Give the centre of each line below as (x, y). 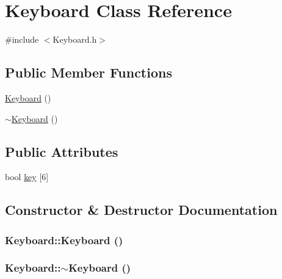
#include (22, 39)
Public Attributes (62, 151)
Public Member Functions (89, 72)
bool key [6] (27, 177)
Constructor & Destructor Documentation (141, 210)
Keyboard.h (75, 39)
